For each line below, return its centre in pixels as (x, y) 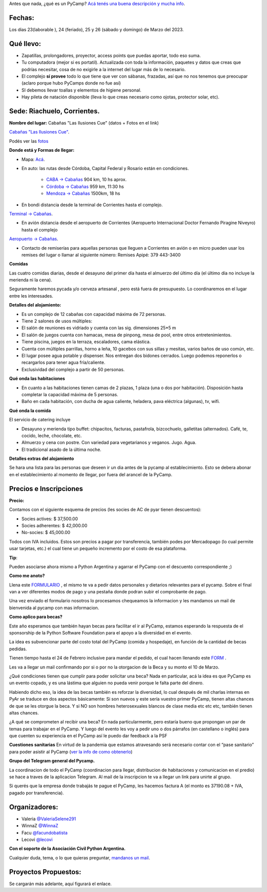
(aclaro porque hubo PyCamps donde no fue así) (71, 83)
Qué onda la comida (30, 410)
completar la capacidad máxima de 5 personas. (70, 394)
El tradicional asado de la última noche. (61, 449)
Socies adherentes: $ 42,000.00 (54, 525)
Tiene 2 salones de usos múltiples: (57, 321)
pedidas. (18, 649)
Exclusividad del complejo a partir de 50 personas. (73, 369)
